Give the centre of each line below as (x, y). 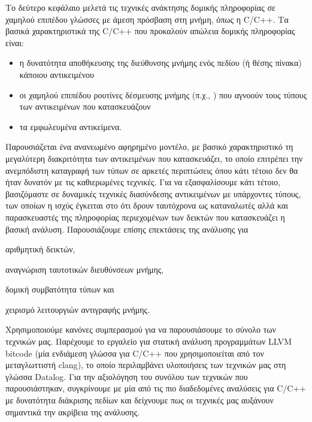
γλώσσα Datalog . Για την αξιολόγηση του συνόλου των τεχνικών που (127, 376)
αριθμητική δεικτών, (40, 249)
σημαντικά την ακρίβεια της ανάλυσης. (73, 412)
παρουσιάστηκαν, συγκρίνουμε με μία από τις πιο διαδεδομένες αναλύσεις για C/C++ (156, 388)
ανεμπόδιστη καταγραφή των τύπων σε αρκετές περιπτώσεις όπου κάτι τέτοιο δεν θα (152, 170)
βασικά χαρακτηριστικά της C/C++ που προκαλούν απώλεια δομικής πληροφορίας (150, 31)
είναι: (15, 42)
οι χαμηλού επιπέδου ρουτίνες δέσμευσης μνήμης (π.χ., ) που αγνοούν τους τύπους (163, 94)
